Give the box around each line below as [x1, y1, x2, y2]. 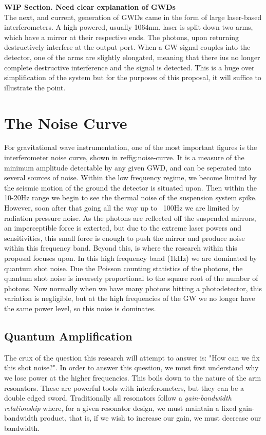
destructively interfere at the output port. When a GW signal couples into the [4, 42, 251, 52]
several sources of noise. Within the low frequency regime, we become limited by [4, 172, 257, 183]
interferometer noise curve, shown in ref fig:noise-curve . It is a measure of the [4, 152, 244, 163]
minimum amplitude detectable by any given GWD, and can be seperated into [4, 162, 252, 173]
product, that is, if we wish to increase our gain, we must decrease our [40, 412, 261, 423]
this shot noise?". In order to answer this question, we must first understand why [4, 362, 259, 373]
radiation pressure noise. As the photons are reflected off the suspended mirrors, [4, 212, 256, 223]
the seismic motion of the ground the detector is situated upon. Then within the [4, 182, 257, 193]
